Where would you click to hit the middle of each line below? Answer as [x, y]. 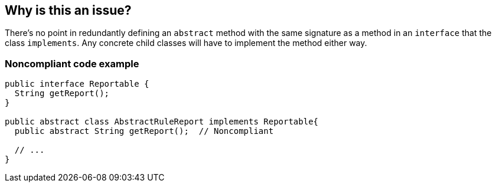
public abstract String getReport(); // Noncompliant [144, 131]
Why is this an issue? [68, 10]
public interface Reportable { [77, 84]
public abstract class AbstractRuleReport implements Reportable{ [162, 122]
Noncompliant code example [72, 63]
